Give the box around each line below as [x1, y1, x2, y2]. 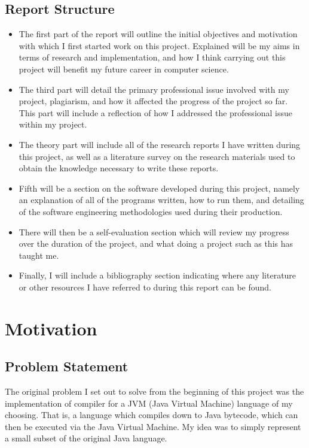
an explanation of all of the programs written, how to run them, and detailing [19, 193, 304, 206]
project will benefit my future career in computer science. [19, 62, 229, 75]
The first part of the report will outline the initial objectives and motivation [19, 28, 298, 40]
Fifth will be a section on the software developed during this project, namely [19, 181, 300, 194]
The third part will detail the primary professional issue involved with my [19, 83, 289, 95]
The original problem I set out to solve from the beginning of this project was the [5, 385, 304, 398]
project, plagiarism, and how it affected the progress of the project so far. [19, 95, 288, 107]
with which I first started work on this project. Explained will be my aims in [19, 39, 300, 52]
